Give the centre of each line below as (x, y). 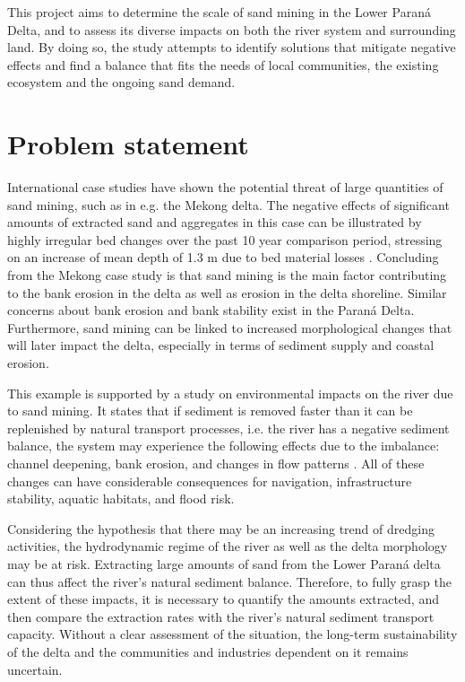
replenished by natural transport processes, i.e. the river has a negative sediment (228, 428)
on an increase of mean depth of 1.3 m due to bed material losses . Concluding (223, 257)
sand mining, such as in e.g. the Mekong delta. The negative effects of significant (228, 204)
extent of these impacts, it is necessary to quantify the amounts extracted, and (223, 599)
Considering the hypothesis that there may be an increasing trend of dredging (221, 528)
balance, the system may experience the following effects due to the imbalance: (224, 446)
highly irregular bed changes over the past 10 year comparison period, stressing (225, 239)
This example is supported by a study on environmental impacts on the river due (230, 393)
